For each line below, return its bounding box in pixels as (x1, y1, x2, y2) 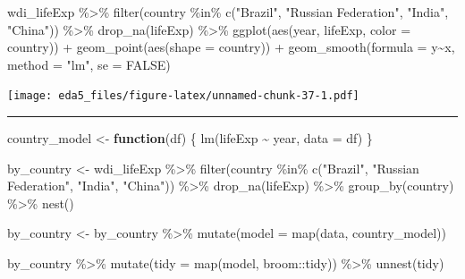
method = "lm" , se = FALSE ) (7, 55, 171, 73)
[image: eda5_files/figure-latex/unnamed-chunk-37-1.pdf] (7, 89, 359, 103)
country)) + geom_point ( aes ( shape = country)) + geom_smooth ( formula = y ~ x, (7, 38, 455, 56)
